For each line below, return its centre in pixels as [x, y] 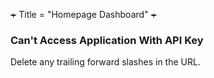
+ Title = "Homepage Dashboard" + [83, 14]
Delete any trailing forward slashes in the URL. [105, 62]
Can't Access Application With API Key [107, 40]
